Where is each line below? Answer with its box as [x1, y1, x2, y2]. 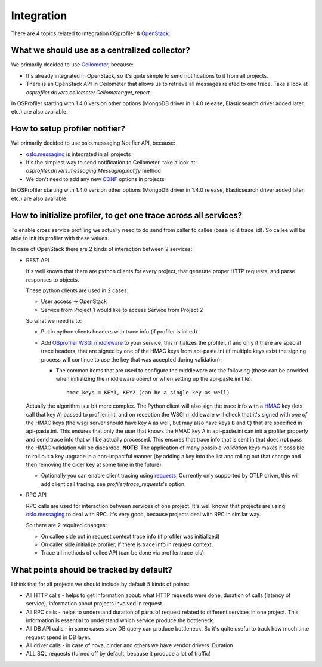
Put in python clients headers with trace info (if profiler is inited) [41, 328, 198, 335]
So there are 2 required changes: [26, 522, 107, 529]
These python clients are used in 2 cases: [26, 287, 129, 294]
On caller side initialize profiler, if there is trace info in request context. [41, 541, 213, 548]
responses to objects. [26, 276, 79, 283]
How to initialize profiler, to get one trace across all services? [11, 210, 243, 221]
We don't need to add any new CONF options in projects [26, 175, 165, 182]
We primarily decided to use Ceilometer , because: [11, 61, 134, 68]
